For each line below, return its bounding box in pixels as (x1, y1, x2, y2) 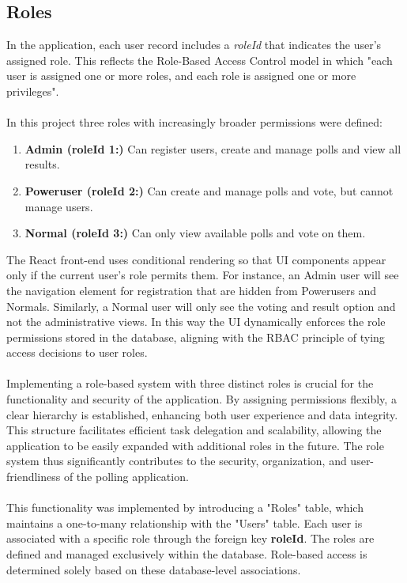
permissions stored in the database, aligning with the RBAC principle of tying (6, 328, 385, 345)
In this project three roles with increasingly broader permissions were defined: (6, 114, 383, 131)
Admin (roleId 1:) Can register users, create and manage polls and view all (24, 140, 401, 157)
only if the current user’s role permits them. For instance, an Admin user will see (6, 267, 399, 283)
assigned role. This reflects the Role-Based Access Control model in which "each (6, 51, 393, 68)
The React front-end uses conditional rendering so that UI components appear (6, 251, 386, 267)
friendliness (6, 468, 61, 485)
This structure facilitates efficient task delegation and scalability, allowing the (6, 422, 382, 438)
